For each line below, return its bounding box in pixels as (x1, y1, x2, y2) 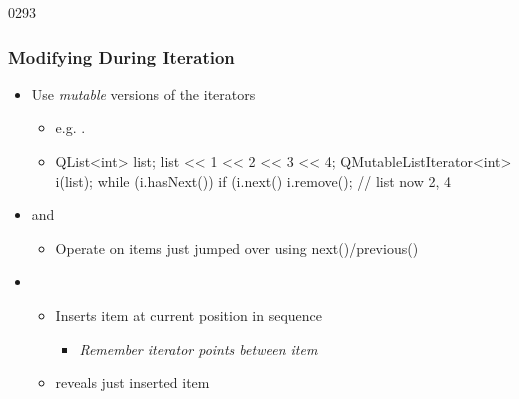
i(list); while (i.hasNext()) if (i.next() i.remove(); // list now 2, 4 (55, 170, 452, 191)
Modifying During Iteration (8, 44, 235, 69)
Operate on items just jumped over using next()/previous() (55, 237, 419, 258)
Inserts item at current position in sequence (55, 304, 322, 325)
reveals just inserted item (55, 372, 210, 393)
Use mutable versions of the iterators (31, 83, 256, 104)
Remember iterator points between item (79, 338, 318, 359)
